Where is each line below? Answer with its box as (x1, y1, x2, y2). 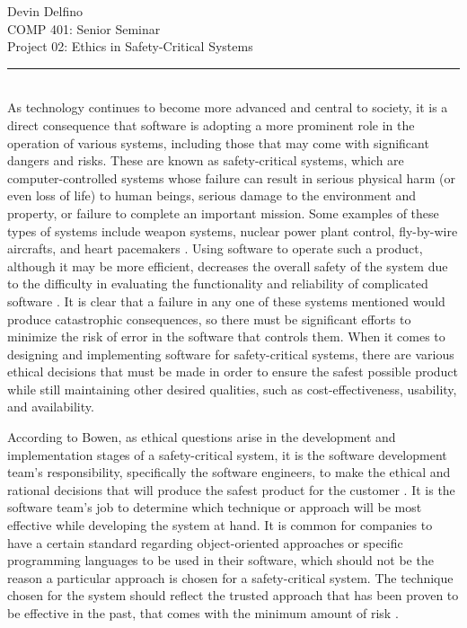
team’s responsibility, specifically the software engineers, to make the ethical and (7, 463, 451, 482)
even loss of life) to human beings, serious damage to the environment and (7, 186, 417, 205)
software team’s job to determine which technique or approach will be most (7, 498, 422, 517)
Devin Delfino (7, 2, 84, 20)
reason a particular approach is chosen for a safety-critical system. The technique (7, 568, 454, 587)
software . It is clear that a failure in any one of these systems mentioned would (7, 291, 445, 310)
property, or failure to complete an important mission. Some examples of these (7, 203, 439, 222)
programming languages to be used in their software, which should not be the (7, 551, 434, 570)
